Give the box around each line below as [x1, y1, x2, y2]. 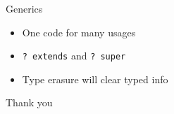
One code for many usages [22, 24, 136, 39]
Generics [6, 1, 43, 15]
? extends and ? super [22, 48, 126, 63]
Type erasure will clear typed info [22, 71, 168, 86]
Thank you [6, 95, 53, 110]
